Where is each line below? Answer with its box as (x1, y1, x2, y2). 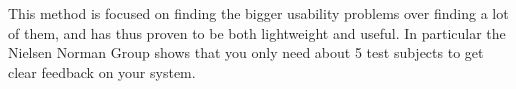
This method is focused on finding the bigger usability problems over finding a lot (8, 3, 509, 23)
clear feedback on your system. (8, 61, 196, 82)
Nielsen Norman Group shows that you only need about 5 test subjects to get (8, 42, 484, 63)
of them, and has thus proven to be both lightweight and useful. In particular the (8, 22, 506, 43)
